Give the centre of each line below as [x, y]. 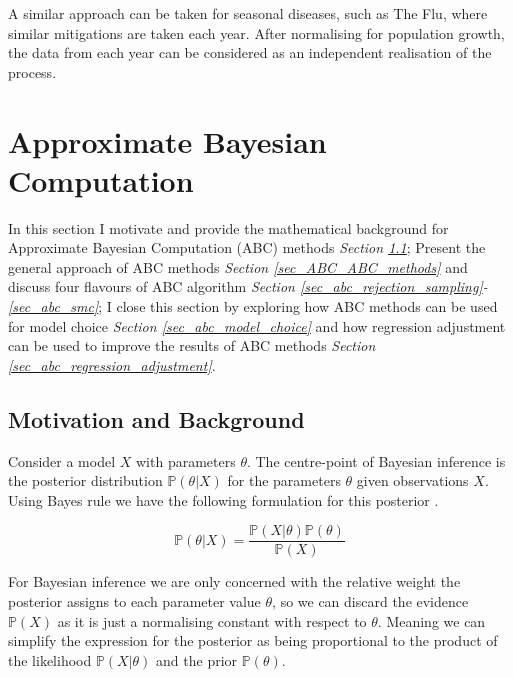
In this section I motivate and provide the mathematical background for [228, 227]
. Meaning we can [431, 620]
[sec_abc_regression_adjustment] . [112, 364]
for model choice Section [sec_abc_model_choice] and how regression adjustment [257, 325]
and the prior [197, 659]
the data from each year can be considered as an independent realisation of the [250, 52]
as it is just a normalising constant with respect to [212, 620]
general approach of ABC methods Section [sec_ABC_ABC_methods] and [238, 266]
